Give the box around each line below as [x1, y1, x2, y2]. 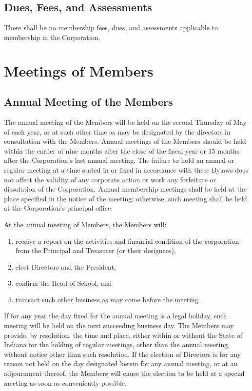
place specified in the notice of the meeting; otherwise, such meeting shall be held [4, 193, 247, 203]
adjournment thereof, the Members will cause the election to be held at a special [4, 368, 245, 378]
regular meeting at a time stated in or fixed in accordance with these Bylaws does [4, 164, 249, 175]
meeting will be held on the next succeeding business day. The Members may [4, 320, 234, 331]
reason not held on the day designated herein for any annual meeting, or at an [4, 358, 238, 369]
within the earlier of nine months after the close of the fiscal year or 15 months [4, 145, 240, 156]
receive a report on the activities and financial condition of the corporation [15, 235, 239, 246]
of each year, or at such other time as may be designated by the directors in [4, 126, 231, 137]
